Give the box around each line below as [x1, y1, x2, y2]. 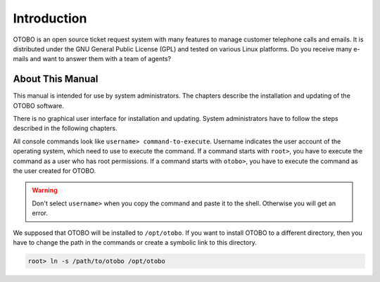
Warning [32, 186, 58, 195]
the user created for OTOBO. [13, 166, 96, 175]
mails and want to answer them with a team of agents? [13, 55, 172, 63]
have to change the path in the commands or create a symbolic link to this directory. [13, 238, 257, 246]
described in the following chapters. [13, 124, 118, 133]
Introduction [13, 11, 87, 26]
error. [32, 209, 49, 217]
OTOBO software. [13, 101, 65, 110]
